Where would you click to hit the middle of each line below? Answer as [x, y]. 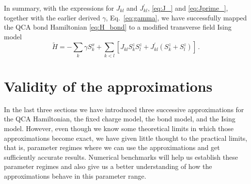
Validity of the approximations [108, 86]
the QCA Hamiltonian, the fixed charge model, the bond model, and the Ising [120, 119]
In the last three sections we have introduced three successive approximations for [124, 109]
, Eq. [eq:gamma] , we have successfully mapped [176, 17]
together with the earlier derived [52, 17]
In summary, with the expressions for [59, 8]
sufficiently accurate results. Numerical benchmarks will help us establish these [121, 157]
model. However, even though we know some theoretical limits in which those [119, 128]
